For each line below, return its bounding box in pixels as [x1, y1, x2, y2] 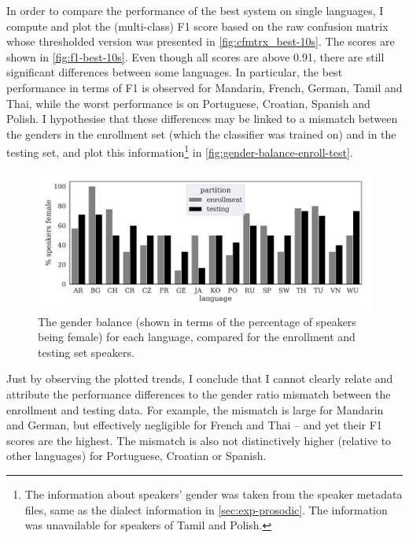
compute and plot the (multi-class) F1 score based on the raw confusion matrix [6, 17, 389, 34]
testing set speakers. [38, 343, 134, 360]
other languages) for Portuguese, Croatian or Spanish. [6, 447, 267, 464]
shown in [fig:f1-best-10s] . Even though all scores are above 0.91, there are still [6, 48, 385, 65]
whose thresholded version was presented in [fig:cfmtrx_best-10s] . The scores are [6, 33, 395, 50]
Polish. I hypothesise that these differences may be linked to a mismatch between [6, 110, 398, 127]
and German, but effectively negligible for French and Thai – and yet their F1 [6, 417, 382, 433]
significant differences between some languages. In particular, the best [6, 64, 343, 80]
